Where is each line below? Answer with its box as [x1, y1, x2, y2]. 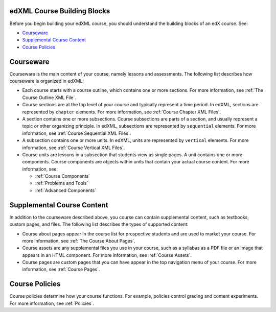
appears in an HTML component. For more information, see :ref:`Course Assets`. [22, 252, 192, 258]
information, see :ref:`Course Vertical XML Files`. [22, 145, 125, 151]
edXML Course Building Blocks [9, 7, 110, 15]
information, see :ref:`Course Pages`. [22, 266, 100, 273]
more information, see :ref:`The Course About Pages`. [22, 237, 135, 244]
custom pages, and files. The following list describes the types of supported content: [9, 221, 189, 227]
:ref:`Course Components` [35, 173, 90, 179]
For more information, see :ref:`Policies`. [9, 300, 95, 306]
